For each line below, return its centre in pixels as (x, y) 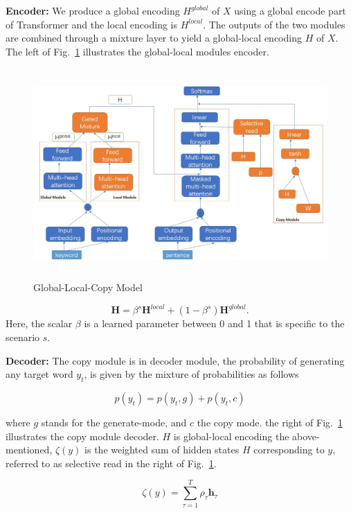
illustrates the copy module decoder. (82, 436)
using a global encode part (290, 10)
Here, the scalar (39, 323)
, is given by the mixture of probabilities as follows (191, 374)
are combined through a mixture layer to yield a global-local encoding (154, 38)
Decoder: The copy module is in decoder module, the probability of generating (175, 360)
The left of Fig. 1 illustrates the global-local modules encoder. (137, 51)
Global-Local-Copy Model (88, 287)
